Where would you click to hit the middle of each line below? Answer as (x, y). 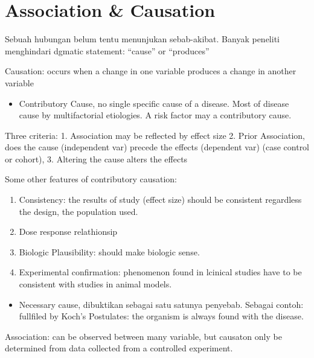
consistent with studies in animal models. (95, 284)
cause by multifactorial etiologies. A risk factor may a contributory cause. (155, 115)
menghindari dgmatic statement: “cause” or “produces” (107, 50)
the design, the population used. (78, 211)
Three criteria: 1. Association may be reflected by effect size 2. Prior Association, (155, 135)
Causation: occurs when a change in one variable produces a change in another (151, 71)
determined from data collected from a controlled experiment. (119, 348)
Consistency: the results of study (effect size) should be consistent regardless (160, 200)
